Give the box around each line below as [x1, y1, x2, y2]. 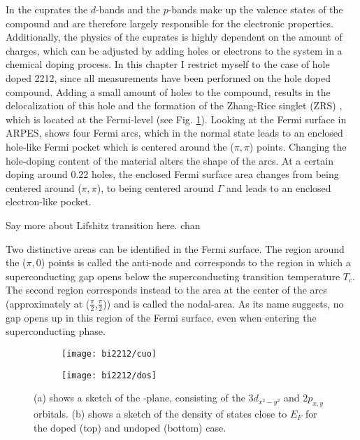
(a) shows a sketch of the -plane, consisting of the [34, 390, 245, 405]
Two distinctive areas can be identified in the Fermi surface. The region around [6, 241, 345, 256]
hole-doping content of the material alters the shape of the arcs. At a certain [6, 153, 333, 167]
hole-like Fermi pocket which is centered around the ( [6, 139, 234, 153]
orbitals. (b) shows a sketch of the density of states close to [34, 406, 287, 420]
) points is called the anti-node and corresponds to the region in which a [41, 255, 351, 270]
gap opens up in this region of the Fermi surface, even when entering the [6, 310, 317, 324]
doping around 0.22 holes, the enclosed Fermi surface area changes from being [6, 167, 339, 181]
